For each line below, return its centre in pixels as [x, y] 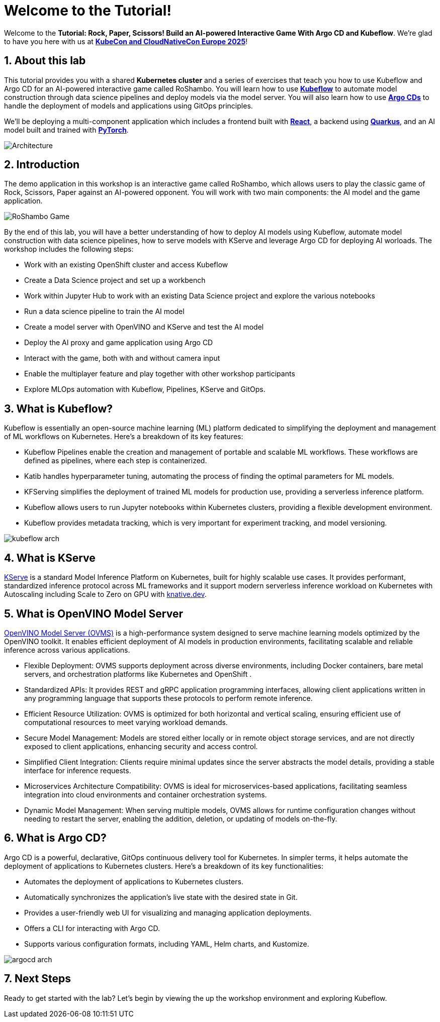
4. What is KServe [50, 558]
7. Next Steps [37, 979]
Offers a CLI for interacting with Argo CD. [92, 928]
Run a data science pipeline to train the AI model [104, 312]
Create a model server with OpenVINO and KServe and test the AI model [144, 327]
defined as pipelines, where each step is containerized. [116, 461]
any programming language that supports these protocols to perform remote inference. [168, 698]
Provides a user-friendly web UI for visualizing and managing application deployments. [168, 912]
